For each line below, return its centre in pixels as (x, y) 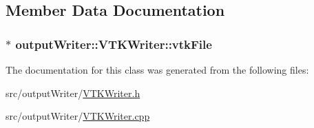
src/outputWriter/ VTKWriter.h (73, 93)
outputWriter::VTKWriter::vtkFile (114, 44)
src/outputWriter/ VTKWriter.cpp (78, 116)
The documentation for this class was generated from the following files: (157, 70)
